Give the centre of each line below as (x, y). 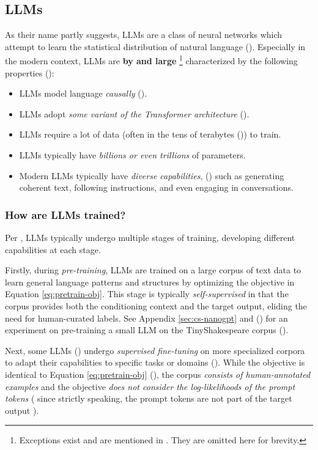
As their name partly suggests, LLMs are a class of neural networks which (144, 35)
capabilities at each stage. (53, 249)
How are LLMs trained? (65, 214)
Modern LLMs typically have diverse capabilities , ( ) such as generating (152, 175)
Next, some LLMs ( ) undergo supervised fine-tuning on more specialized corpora (155, 350)
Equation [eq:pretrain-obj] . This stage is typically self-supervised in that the (147, 294)
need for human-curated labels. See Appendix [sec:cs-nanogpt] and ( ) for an (146, 318)
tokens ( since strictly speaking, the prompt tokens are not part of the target (149, 398)
